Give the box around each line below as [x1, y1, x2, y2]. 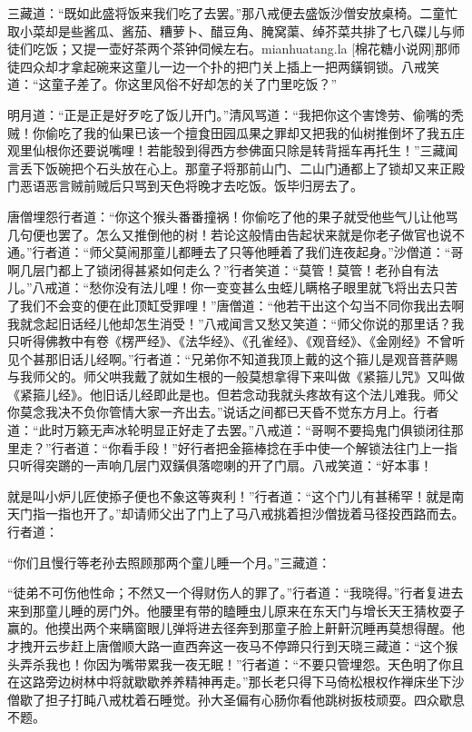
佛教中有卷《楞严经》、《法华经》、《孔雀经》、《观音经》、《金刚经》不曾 [44, 331, 452, 351]
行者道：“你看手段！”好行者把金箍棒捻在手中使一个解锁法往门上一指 [51, 438, 457, 457]
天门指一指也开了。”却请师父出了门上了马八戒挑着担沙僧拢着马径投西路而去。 [7, 504, 465, 523]
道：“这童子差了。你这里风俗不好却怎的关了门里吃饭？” [7, 74, 338, 94]
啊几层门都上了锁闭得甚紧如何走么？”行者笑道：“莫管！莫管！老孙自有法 [7, 260, 439, 279]
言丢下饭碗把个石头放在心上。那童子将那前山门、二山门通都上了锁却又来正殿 [7, 158, 465, 177]
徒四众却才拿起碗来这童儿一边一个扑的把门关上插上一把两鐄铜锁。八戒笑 [7, 56, 439, 75]
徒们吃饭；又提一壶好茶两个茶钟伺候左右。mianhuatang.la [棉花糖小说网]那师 [7, 39, 460, 58]
